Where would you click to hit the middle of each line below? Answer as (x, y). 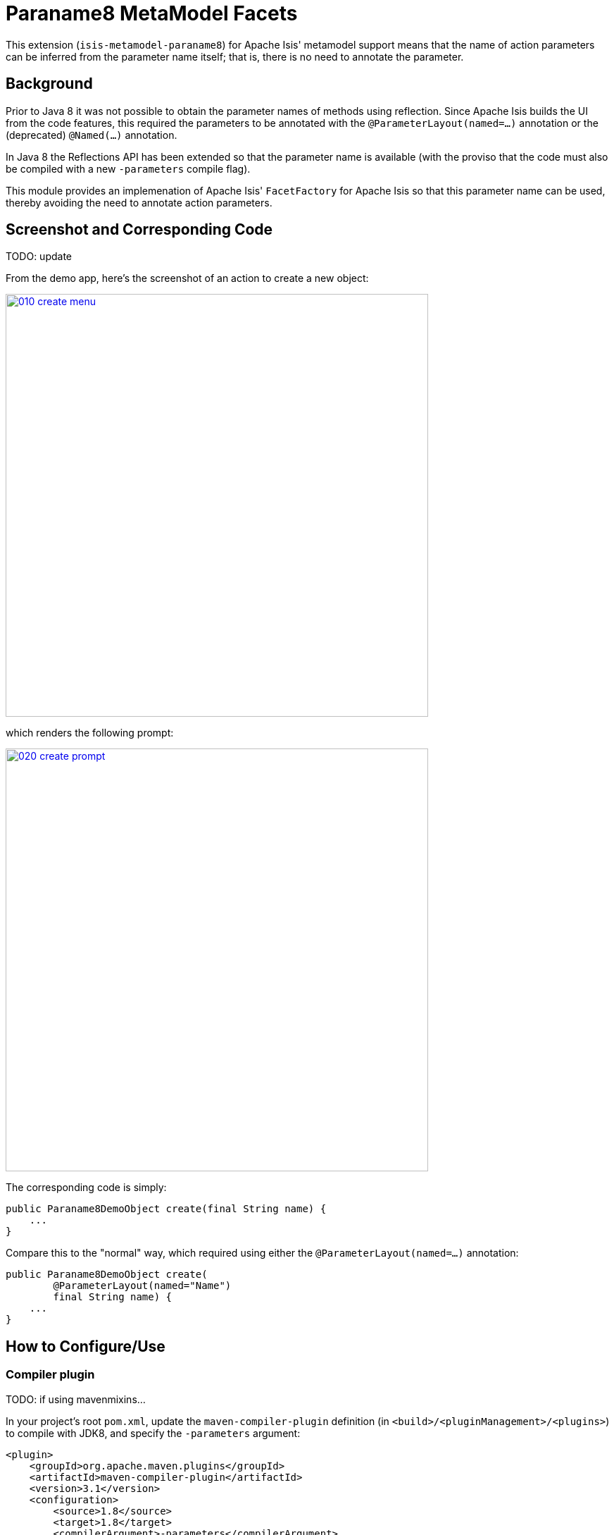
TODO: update (39, 257)
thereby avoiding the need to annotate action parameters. (139, 202)
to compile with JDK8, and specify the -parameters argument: (153, 1433)
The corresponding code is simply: (86, 1188)
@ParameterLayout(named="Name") (142, 1286)
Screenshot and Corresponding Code (139, 230)
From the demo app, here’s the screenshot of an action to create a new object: (187, 278)
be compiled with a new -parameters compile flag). (128, 168)
